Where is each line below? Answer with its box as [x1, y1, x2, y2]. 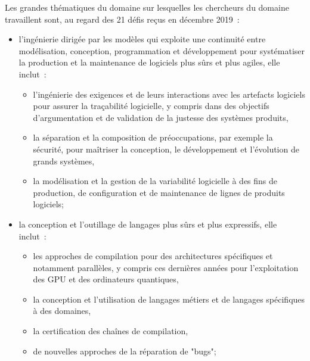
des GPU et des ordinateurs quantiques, [33, 273, 179, 285]
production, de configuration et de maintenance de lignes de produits [33, 186, 285, 198]
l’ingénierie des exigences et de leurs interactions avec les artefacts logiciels [33, 88, 305, 100]
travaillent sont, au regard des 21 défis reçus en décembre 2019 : [5, 13, 240, 25]
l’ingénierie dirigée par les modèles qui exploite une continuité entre [18, 33, 266, 45]
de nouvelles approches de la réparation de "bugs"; [33, 344, 216, 357]
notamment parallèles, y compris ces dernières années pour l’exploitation [33, 261, 299, 273]
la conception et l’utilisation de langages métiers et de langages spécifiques [33, 292, 305, 305]
